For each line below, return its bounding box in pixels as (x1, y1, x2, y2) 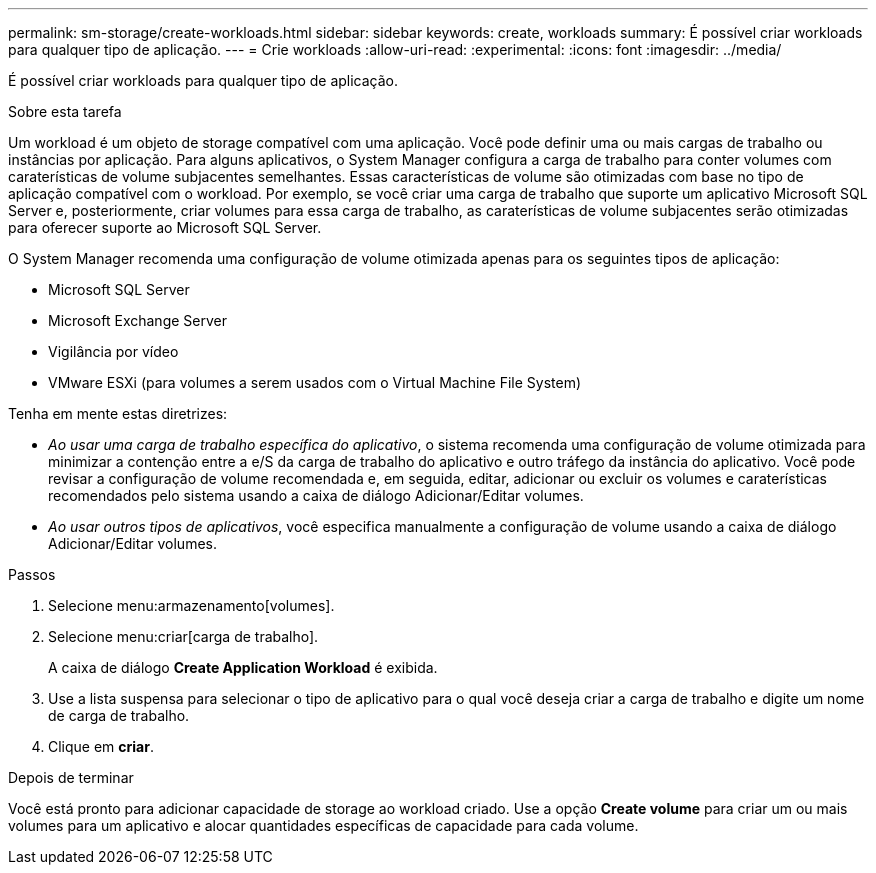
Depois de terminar (8, 769, 134, 786)
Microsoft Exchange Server (48, 312, 227, 329)
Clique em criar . (48, 738, 154, 755)
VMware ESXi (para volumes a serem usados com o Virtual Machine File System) (48, 374, 582, 391)
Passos (8, 566, 56, 583)
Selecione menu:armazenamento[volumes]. (48, 597, 335, 614)
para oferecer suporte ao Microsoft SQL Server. (8, 219, 322, 236)
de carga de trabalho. (48, 707, 190, 724)
